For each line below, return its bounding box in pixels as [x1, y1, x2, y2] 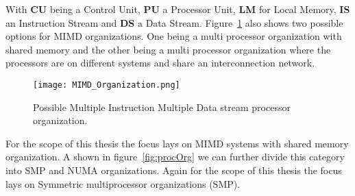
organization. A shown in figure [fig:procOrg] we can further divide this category [5, 149, 345, 164]
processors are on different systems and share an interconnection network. [5, 56, 315, 70]
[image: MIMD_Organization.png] [33, 79, 180, 90]
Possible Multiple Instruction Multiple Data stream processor [33, 99, 291, 114]
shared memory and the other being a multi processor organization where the [5, 42, 331, 56]
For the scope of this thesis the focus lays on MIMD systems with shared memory [5, 136, 349, 150]
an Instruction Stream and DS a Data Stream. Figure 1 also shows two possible [5, 15, 343, 29]
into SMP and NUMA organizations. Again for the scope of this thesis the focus [5, 163, 342, 177]
